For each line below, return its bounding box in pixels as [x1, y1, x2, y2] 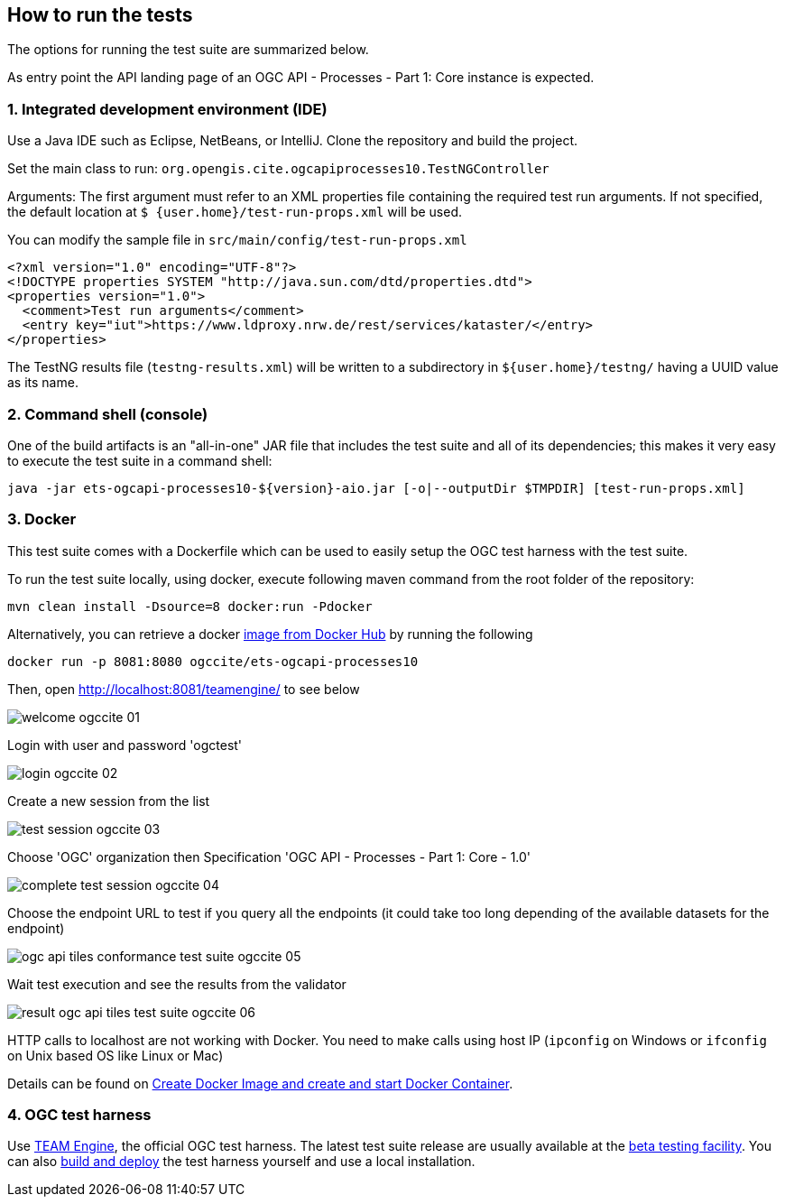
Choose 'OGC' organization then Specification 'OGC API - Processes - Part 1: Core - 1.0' [7, 848, 531, 865]
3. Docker [7, 510, 77, 529]
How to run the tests [7, 4, 193, 26]
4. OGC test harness [7, 1106, 152, 1125]
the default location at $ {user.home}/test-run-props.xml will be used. [7, 204, 462, 220]
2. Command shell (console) [7, 404, 208, 423]
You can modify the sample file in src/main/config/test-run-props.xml [7, 232, 467, 248]
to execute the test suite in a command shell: [7, 452, 272, 468]
